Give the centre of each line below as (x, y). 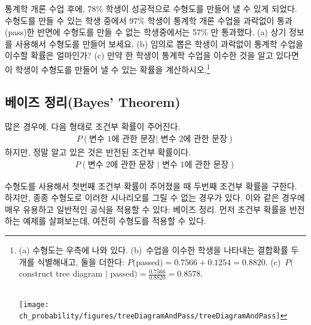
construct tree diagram (61, 273)
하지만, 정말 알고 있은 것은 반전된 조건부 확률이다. (98, 152)
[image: (34, 304)
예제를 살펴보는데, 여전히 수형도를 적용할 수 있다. (115, 221)
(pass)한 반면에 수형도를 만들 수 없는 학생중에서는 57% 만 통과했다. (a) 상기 (146, 32)
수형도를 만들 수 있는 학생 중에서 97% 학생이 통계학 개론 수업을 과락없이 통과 (149, 20)
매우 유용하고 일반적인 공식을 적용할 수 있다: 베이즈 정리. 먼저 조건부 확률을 (146, 209)
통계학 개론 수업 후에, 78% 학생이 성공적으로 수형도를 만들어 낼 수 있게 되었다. (151, 8)
